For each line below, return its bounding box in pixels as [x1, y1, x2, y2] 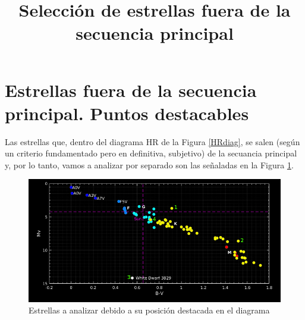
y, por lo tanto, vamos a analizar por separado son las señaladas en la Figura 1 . [5, 158, 294, 171]
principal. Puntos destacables [5, 101, 249, 125]
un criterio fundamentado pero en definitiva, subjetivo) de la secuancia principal [5, 147, 297, 159]
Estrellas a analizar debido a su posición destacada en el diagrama [29, 304, 270, 316]
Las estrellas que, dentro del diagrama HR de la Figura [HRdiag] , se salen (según [5, 135, 300, 148]
